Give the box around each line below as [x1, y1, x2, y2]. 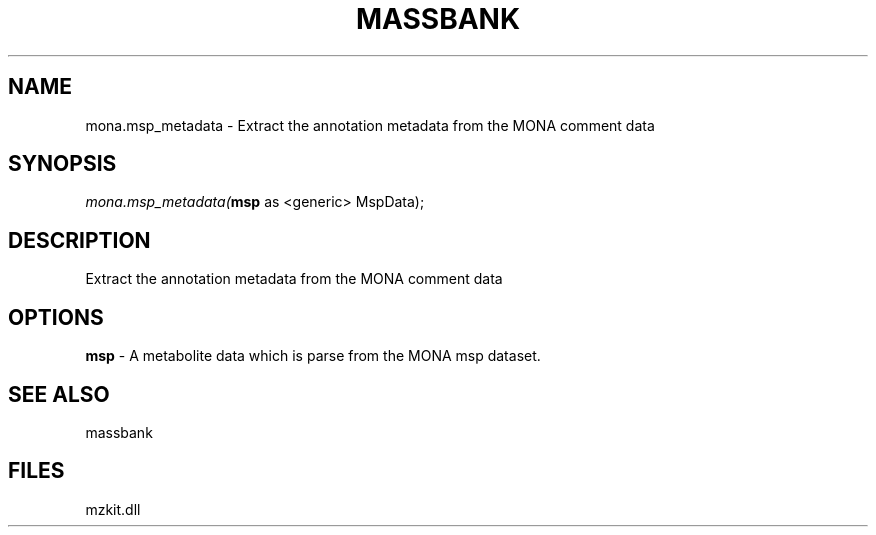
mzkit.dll [85, 500, 141, 518]
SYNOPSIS [8, 151, 117, 177]
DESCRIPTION [8, 227, 151, 253]
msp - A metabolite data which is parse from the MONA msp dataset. [85, 347, 541, 365]
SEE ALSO [8, 381, 110, 407]
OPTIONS [8, 304, 104, 330]
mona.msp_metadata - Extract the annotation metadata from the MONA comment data [85, 116, 655, 134]
